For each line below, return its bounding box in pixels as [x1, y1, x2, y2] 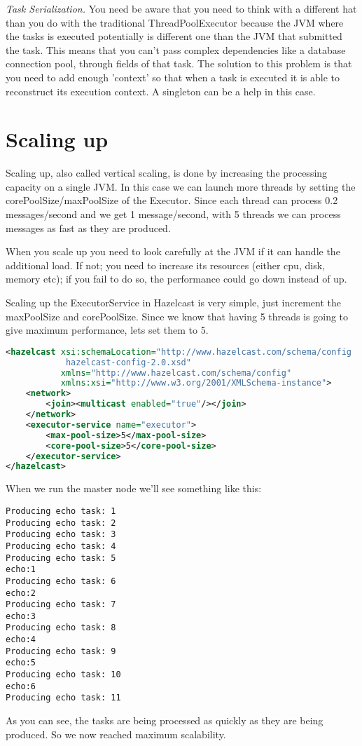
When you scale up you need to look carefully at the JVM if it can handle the [6, 244, 340, 259]
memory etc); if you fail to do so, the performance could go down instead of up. [6, 271, 347, 286]
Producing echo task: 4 [6, 541, 116, 551]
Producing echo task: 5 [6, 552, 116, 563]
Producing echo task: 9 [6, 646, 116, 656]
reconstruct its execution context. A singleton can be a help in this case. [6, 83, 316, 98]
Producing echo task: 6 [6, 576, 116, 586]
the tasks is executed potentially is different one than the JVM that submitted [6, 29, 342, 43]
